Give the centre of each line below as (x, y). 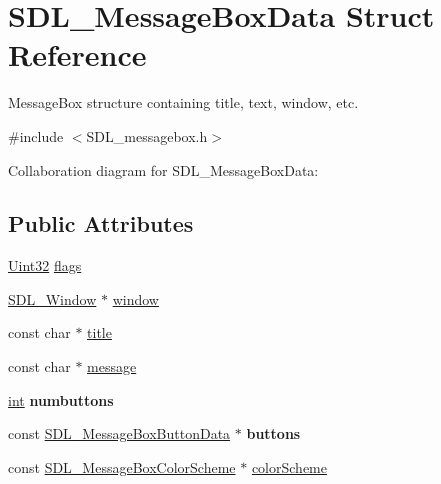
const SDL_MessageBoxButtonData (119, 433)
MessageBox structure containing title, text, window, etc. (183, 102)
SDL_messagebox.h (147, 135)
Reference (77, 54)
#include (36, 135)
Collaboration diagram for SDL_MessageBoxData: (163, 169)
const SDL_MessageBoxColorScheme (122, 466)
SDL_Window (52, 298)
